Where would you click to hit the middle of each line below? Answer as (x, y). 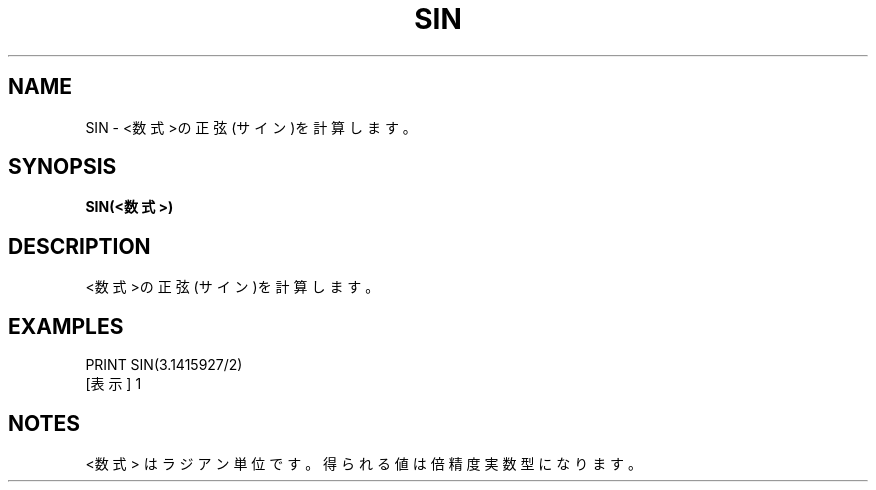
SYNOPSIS (62, 167)
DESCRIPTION (79, 246)
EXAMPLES (66, 326)
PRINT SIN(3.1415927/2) (164, 365)
